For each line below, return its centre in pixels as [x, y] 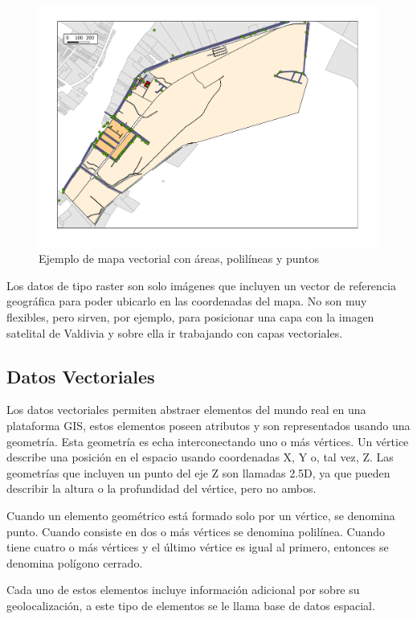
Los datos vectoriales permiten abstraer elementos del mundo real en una [186, 410]
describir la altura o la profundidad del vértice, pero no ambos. [161, 488]
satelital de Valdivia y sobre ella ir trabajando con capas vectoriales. [175, 332]
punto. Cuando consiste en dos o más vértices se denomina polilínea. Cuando [196, 531]
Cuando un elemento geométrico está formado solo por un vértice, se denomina [201, 515]
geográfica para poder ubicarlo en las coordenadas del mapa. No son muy [187, 301]
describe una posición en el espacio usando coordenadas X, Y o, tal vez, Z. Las [200, 457]
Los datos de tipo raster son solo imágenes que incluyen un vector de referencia [201, 285]
